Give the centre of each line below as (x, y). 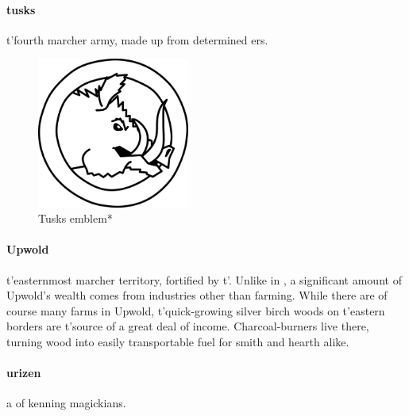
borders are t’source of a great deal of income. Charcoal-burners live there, (188, 326)
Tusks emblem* (75, 218)
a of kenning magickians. (66, 403)
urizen (24, 373)
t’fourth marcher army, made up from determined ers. (137, 39)
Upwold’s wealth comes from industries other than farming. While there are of (197, 295)
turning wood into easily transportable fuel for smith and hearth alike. (178, 342)
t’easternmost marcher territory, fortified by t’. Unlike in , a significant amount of (204, 279)
